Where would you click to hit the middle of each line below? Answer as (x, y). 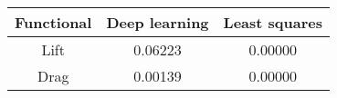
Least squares (273, 22)
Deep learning (158, 22)
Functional (53, 22)
